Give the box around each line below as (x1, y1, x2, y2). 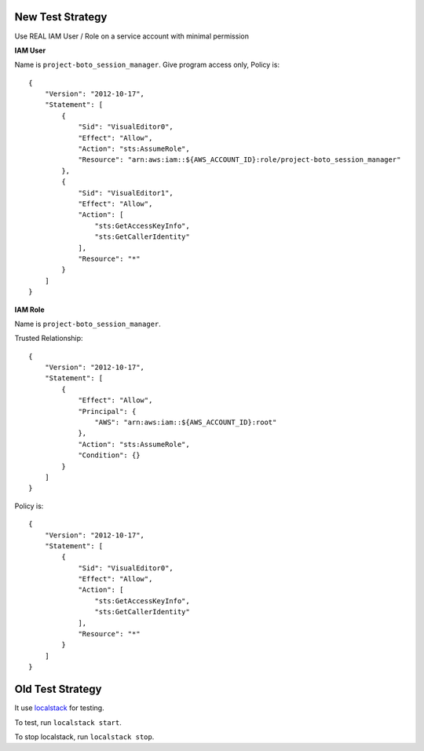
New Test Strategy (14, 10, 108, 24)
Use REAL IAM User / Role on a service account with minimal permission (14, 31, 249, 41)
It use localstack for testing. (14, 703, 105, 713)
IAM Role (14, 305, 45, 314)
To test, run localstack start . (14, 717, 122, 727)
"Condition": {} (78, 451, 141, 460)
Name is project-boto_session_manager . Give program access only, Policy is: (14, 60, 280, 70)
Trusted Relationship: (14, 334, 83, 343)
